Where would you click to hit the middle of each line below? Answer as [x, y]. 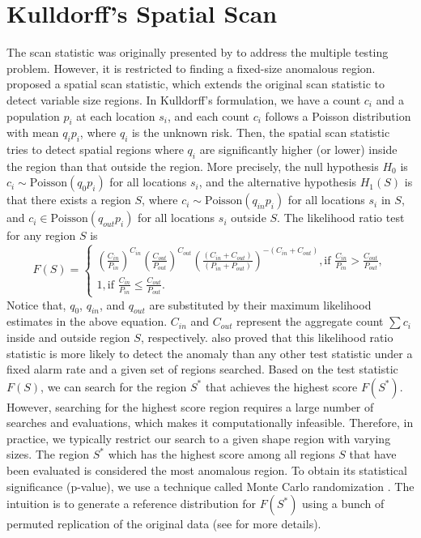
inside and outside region [68, 337]
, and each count [208, 115]
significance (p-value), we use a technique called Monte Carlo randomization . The [210, 486]
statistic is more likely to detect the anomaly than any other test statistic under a [210, 353]
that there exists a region [69, 200]
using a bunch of [343, 504]
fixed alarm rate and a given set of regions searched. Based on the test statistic [202, 369]
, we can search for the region [114, 386]
